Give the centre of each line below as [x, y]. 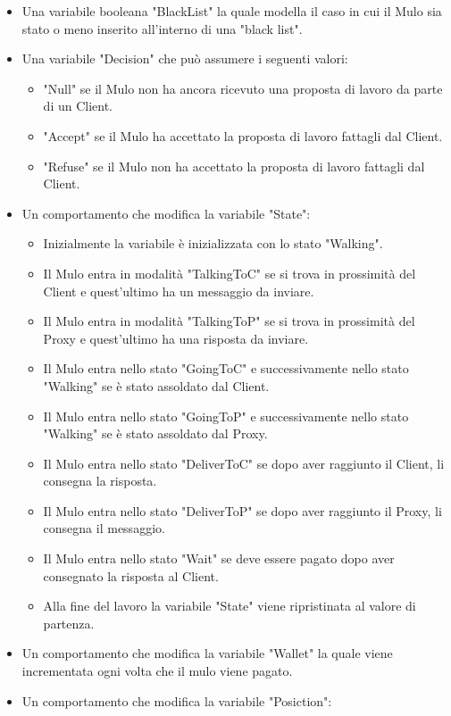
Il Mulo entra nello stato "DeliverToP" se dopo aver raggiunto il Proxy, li [242, 510]
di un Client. [78, 106]
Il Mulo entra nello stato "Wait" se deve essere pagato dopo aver [219, 558]
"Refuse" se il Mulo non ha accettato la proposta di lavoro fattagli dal [234, 166]
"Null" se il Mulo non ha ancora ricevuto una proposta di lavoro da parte [243, 88]
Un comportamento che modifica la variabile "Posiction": [177, 700]
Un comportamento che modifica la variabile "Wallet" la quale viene [207, 653]
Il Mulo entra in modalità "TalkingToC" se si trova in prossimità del [230, 273]
